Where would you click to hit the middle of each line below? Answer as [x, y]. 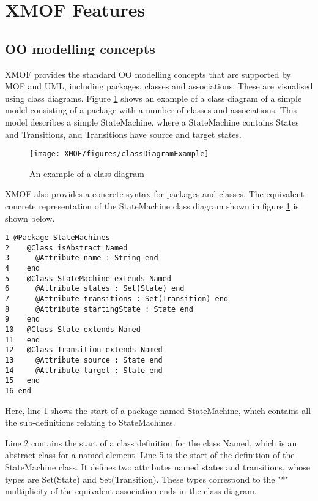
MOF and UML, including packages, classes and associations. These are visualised [159, 86]
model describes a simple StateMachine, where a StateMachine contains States [152, 122]
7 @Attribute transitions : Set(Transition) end [117, 299]
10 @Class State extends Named [73, 330]
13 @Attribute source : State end [84, 360]
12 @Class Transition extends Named [84, 350]
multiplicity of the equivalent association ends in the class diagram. [131, 491]
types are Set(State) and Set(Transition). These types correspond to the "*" [147, 479]
